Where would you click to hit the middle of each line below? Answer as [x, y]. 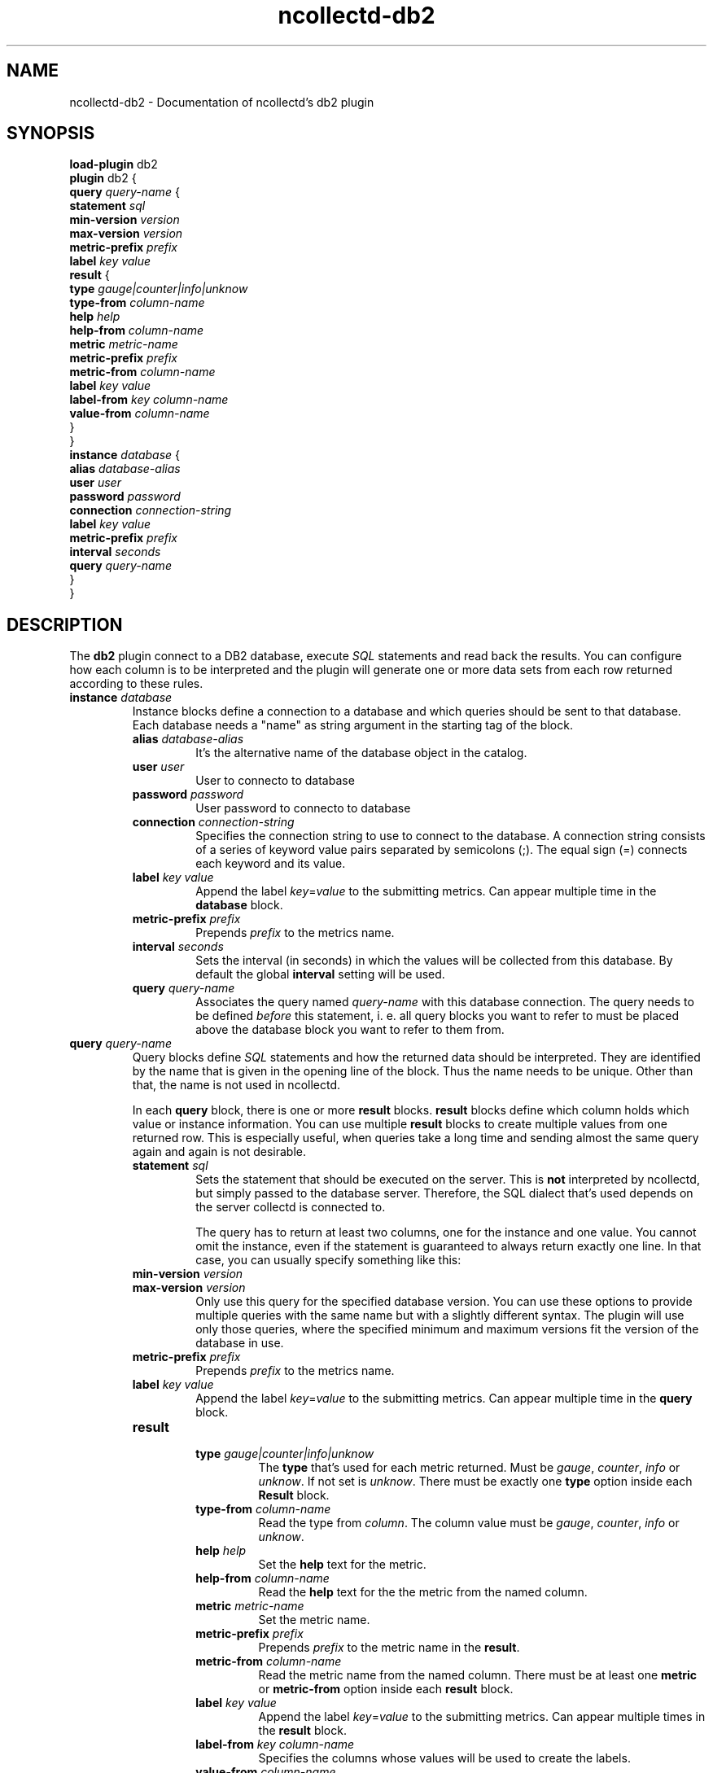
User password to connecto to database [303, 808]
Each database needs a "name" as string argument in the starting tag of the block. [352, 725]
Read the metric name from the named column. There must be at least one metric [478, 1675]
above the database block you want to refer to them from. [350, 1030]
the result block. [302, 1731]
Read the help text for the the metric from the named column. [423, 1592]
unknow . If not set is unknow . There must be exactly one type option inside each [475, 1482]
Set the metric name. [314, 1620]
